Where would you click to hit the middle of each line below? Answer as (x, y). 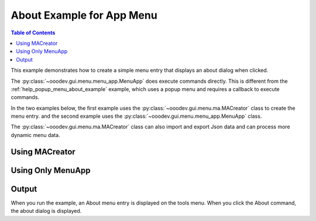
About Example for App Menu (84, 15)
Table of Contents (33, 33)
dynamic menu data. (36, 135)
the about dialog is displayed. (46, 211)
